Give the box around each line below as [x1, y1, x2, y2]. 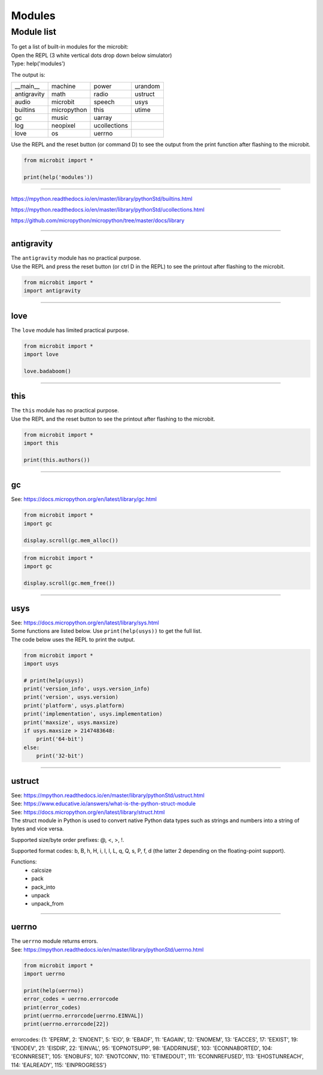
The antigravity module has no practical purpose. [11, 255, 142, 262]
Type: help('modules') [11, 60, 66, 67]
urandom [135, 81, 160, 90]
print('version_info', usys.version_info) [23, 686, 150, 692]
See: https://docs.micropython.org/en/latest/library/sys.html [11, 619, 159, 626]
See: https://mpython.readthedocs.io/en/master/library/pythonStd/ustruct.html [11, 792, 205, 799]
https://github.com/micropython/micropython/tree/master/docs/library [11, 217, 185, 224]
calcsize [31, 866, 52, 874]
